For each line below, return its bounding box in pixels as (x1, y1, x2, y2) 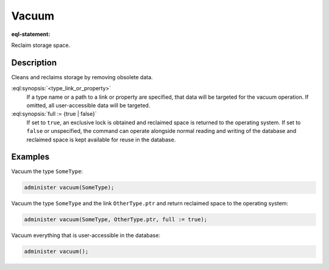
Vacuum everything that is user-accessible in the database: (11, 232, 161, 239)
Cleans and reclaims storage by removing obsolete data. (11, 73, 154, 80)
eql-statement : (11, 30, 51, 38)
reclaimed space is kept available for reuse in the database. (26, 136, 176, 143)
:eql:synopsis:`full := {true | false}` (11, 110, 97, 118)
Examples (11, 152, 50, 162)
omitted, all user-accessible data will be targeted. (26, 102, 150, 109)
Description (11, 57, 57, 68)
